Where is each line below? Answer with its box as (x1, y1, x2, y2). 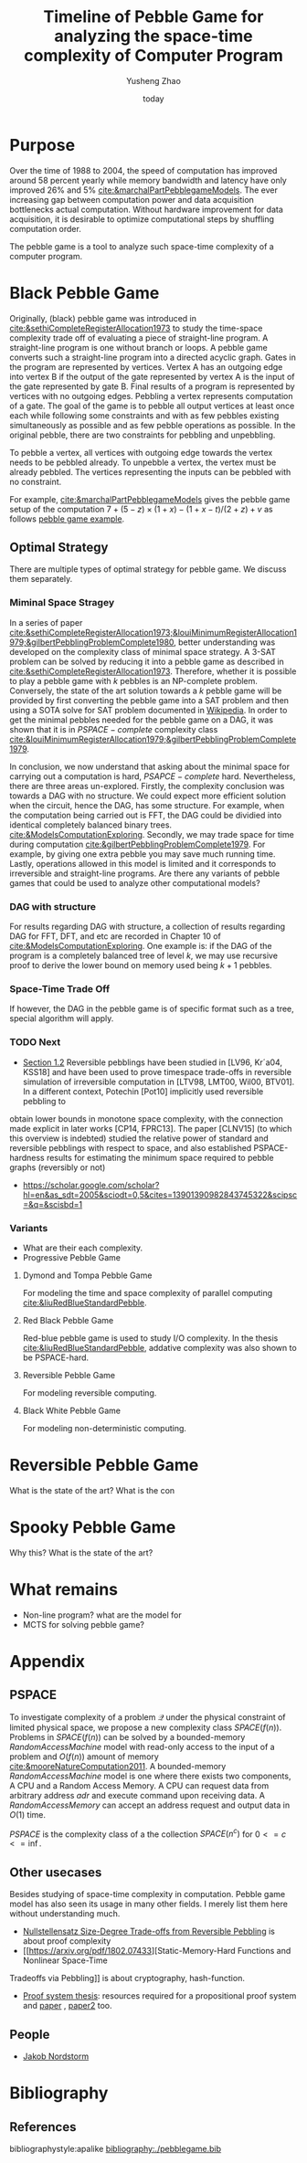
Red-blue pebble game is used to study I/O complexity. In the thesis (22, 1332, 279, 1344)
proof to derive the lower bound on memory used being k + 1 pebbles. (9, 960, 272, 971)
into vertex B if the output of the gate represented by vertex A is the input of (9, 371, 295, 382)
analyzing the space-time (54, 26, 253, 47)
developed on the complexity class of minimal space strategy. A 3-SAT (9, 646, 276, 657)
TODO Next (9, 1036, 61, 1049)
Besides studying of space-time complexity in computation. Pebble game (9, 1889, 286, 1900)
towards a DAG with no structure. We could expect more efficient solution (9, 790, 286, 801)
